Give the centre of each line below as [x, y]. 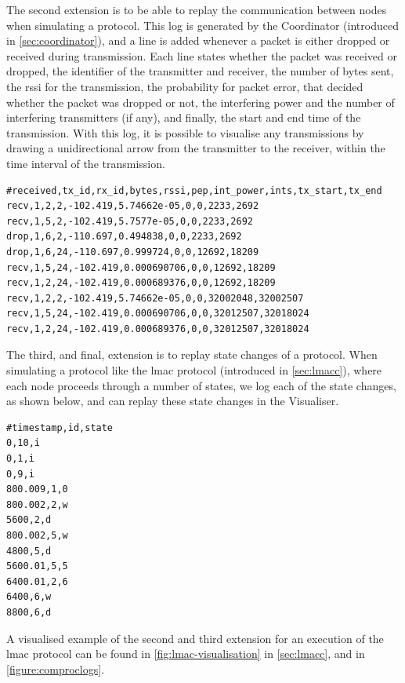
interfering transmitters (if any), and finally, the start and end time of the [184, 117]
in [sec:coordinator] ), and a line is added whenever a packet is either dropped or [198, 40]
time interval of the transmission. [86, 163]
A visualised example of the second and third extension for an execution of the [195, 638]
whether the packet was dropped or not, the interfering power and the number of [201, 102]
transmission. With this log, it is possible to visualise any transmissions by [185, 132]
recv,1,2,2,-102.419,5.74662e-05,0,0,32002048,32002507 [155, 298]
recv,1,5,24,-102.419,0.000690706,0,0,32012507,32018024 [158, 314]
